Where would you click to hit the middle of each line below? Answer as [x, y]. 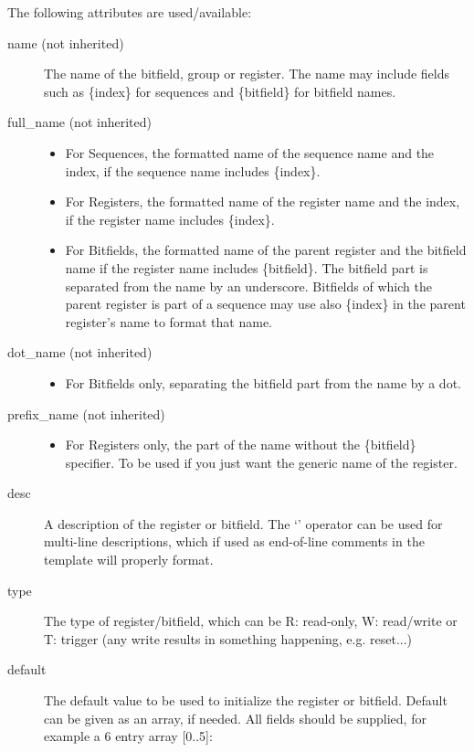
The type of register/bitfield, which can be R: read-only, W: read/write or [251, 621]
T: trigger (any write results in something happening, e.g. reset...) [228, 638]
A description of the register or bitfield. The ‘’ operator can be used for [243, 523]
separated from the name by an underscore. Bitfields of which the [248, 286]
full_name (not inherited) [79, 122]
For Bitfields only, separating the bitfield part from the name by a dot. [263, 382]
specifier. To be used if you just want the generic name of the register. [261, 462]
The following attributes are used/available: [130, 12]
